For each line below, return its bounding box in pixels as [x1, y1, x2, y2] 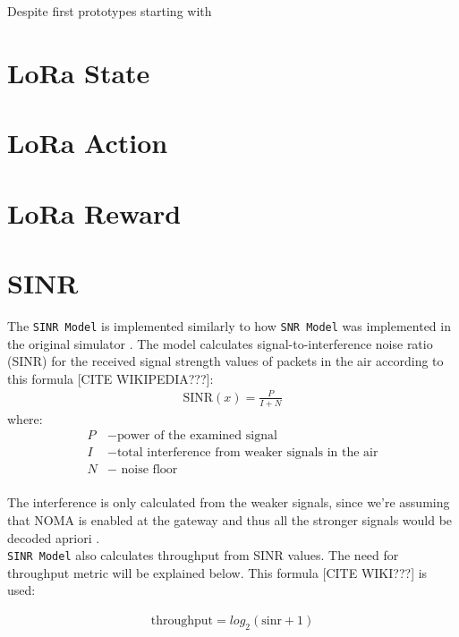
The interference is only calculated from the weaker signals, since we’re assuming [7, 493, 450, 512]
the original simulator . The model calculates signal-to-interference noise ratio [7, 334, 433, 352]
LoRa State [7, 54, 150, 90]
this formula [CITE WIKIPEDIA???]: [7, 369, 214, 387]
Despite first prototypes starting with [7, 2, 212, 20]
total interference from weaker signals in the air [116, 446, 378, 460]
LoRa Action [7, 124, 168, 161]
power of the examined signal [116, 429, 277, 443]
